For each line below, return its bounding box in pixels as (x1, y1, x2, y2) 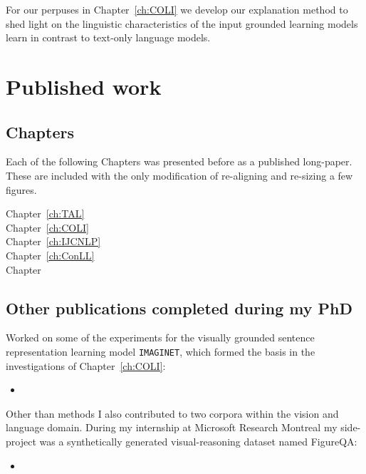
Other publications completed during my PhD (6, 297, 353, 319)
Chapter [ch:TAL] (6, 206, 85, 221)
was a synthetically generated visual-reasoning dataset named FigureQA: (39, 433, 357, 448)
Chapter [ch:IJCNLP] (6, 234, 101, 249)
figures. (6, 182, 37, 197)
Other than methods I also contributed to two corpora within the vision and (6, 406, 339, 421)
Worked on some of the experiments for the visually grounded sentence (6, 330, 315, 345)
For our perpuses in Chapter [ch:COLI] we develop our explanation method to (6, 2, 348, 16)
